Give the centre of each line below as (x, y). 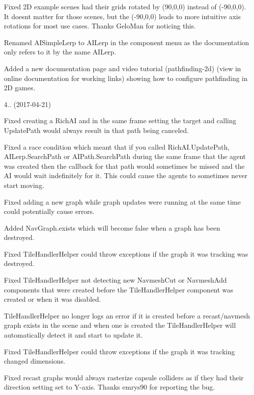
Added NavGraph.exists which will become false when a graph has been (112, 227)
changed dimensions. (35, 361)
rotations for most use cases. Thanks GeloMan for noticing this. (100, 26)
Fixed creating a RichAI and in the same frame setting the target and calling (120, 120)
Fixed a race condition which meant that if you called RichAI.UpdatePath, (117, 146)
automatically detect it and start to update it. (73, 335)
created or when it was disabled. (53, 299)
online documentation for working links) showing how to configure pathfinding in (126, 78)
